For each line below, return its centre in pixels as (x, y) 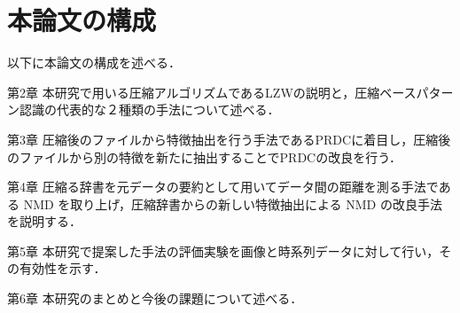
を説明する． (44, 221)
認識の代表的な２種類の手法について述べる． (149, 110)
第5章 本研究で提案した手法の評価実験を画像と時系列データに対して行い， (223, 250)
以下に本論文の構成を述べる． (94, 63)
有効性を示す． (62, 268)
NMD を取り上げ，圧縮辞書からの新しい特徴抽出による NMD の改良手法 (233, 203)
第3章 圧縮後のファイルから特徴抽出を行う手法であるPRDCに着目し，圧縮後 (229, 139)
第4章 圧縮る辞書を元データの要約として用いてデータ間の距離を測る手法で (223, 187)
